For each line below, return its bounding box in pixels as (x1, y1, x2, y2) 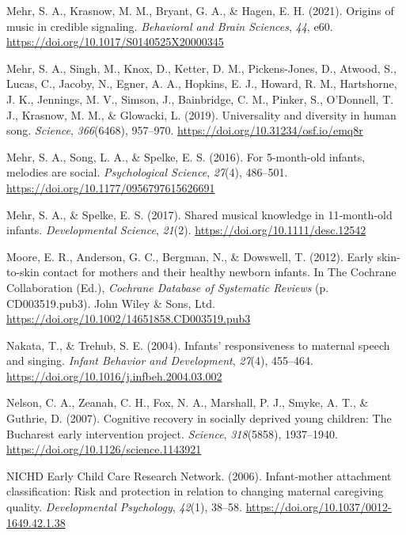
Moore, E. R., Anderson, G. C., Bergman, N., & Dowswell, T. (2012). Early (6, 248, 374, 264)
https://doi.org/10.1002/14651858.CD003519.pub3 (6, 310, 251, 327)
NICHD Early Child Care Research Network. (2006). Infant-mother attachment (6, 467, 392, 484)
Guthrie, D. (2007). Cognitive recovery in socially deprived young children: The (6, 410, 392, 427)
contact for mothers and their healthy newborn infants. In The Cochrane (43, 264, 397, 280)
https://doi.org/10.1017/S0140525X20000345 (6, 33, 224, 50)
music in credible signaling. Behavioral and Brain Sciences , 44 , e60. (6, 17, 333, 34)
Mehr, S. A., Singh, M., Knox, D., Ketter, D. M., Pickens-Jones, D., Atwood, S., (6, 59, 397, 76)
